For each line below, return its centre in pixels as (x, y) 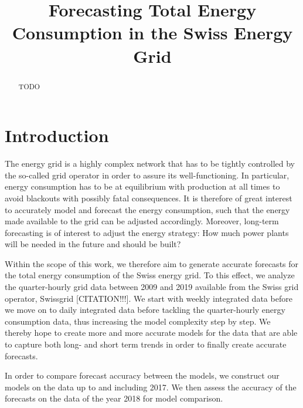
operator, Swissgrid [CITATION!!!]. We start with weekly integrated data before (149, 298)
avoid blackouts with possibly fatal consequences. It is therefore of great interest (149, 198)
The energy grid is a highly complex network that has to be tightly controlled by (150, 163)
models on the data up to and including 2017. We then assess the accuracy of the (151, 387)
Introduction (57, 135)
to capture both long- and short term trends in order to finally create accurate (146, 344)
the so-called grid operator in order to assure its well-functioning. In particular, (147, 175)
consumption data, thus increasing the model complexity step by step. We (138, 321)
